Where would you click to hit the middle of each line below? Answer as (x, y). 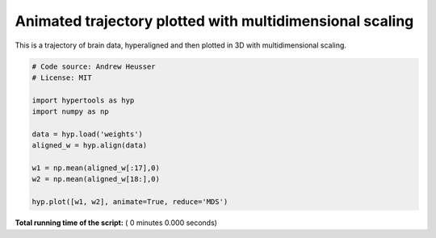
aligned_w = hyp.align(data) (90, 146)
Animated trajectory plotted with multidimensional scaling (214, 21)
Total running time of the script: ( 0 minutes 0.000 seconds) (116, 223)
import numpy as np (70, 112)
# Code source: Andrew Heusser (94, 66)
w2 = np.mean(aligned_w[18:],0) (96, 179)
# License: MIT (62, 77)
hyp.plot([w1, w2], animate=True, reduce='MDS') (130, 202)
